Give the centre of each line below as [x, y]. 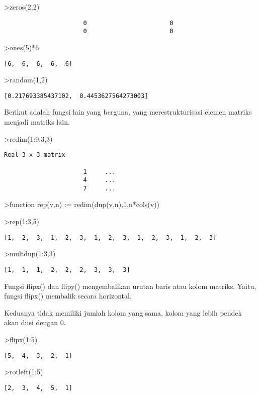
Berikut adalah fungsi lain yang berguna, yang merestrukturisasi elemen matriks [128, 112]
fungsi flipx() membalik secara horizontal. [68, 296]
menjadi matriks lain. [37, 122]
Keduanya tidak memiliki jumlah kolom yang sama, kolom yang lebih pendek [123, 312]
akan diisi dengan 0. [35, 322]
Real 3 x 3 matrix [35, 155]
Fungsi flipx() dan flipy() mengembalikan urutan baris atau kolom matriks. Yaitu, [130, 286]
